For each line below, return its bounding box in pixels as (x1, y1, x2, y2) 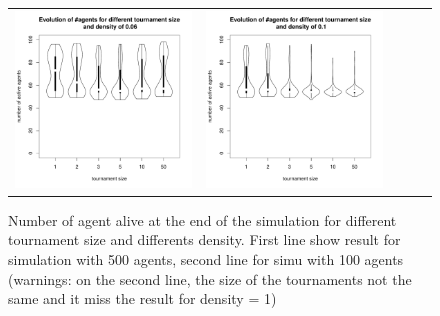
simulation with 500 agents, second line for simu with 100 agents (8, 249, 404, 270)
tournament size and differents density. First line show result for (8, 229, 401, 250)
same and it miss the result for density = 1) (8, 288, 277, 309)
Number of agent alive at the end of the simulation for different (8, 209, 397, 230)
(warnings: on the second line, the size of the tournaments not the (8, 268, 412, 289)
